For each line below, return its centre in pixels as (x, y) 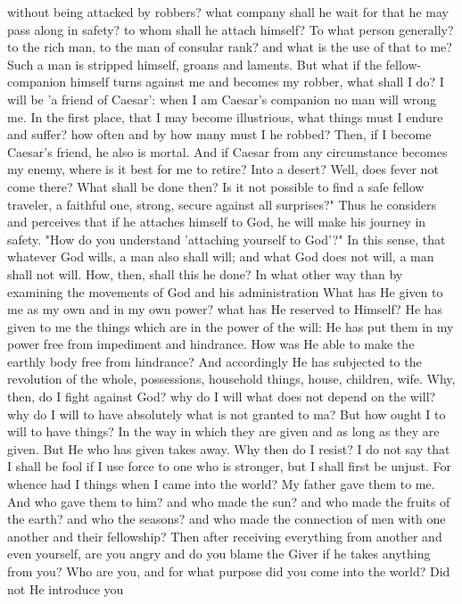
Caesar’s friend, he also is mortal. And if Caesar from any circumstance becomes (227, 151)
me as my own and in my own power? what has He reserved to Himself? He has (225, 309)
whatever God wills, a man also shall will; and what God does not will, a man (221, 256)
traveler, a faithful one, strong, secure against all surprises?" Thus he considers (222, 204)
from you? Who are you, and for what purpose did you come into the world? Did (229, 571)
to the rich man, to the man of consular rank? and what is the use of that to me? (230, 47)
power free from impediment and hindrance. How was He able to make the (211, 344)
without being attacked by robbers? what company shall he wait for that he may (228, 12)
